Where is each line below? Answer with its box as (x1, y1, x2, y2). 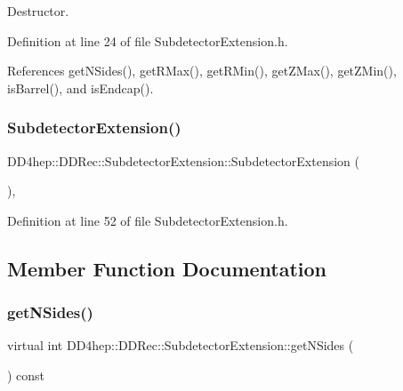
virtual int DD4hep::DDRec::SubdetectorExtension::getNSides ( (7, 336, 354, 355)
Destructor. (7, 2, 69, 20)
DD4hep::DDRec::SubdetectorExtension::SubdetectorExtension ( (7, 151, 360, 170)
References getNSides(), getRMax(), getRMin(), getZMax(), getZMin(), (7, 61, 397, 80)
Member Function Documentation (7, 254, 327, 282)
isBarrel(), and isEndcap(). (7, 78, 154, 97)
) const (7, 365, 45, 384)
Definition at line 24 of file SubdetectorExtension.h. (7, 31, 288, 50)
